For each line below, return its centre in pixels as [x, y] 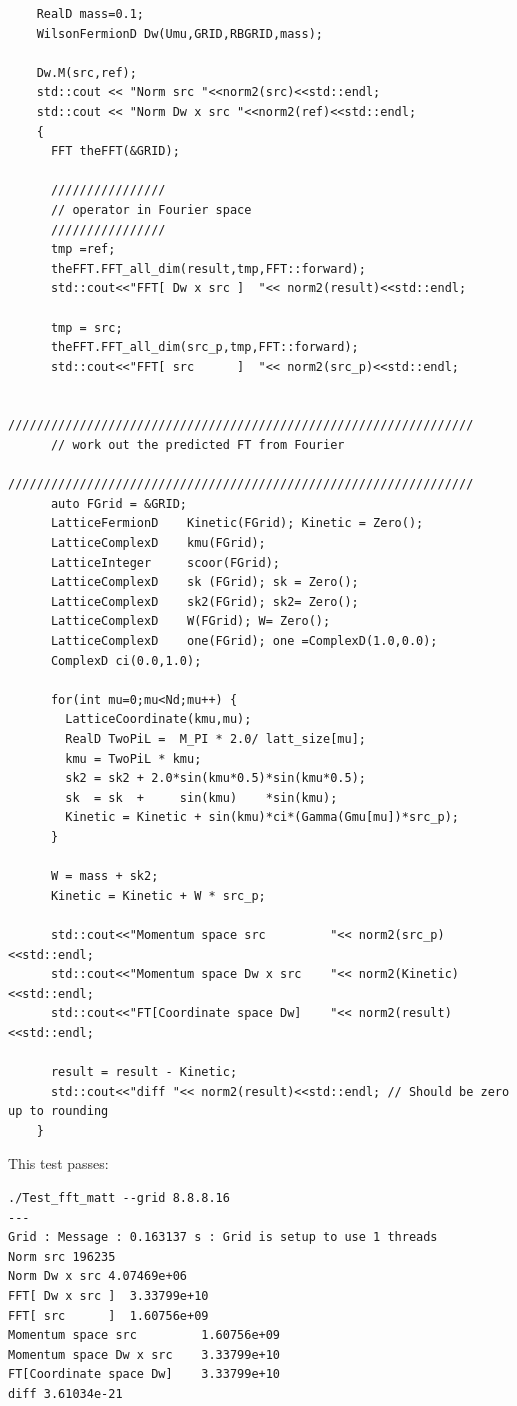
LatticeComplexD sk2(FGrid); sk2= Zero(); [204, 601]
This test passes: [58, 1163]
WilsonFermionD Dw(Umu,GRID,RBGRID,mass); [179, 33]
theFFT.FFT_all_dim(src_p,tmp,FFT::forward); [204, 347]
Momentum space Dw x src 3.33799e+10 [144, 1354]
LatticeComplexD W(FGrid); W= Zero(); [190, 621]
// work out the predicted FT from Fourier [197, 445]
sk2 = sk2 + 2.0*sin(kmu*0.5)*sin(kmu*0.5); [215, 778]
